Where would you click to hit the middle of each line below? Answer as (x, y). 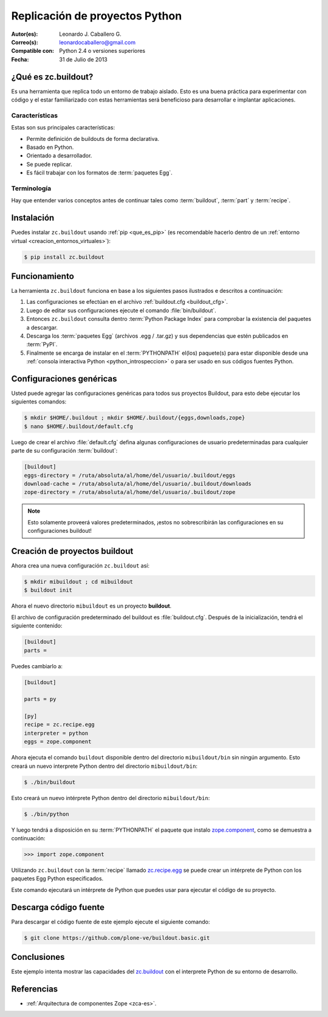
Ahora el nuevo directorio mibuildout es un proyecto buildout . (91, 606)
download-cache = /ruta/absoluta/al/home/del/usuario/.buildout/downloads (138, 484)
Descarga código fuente (58, 907)
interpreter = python (56, 733)
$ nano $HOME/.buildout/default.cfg (79, 426)
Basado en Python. (50, 147)
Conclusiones (38, 957)
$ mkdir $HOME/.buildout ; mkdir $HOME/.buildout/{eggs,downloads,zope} (135, 418)
